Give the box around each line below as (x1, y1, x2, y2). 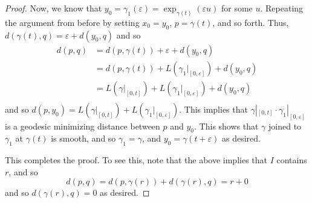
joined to (268, 119, 302, 132)
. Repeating (260, 2, 304, 14)
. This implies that (179, 102, 248, 115)
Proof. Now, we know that (5, 2, 102, 14)
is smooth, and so (51, 132, 116, 145)
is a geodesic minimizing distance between (5, 119, 160, 132)
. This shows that (194, 119, 259, 132)
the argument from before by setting (5, 16, 140, 28)
